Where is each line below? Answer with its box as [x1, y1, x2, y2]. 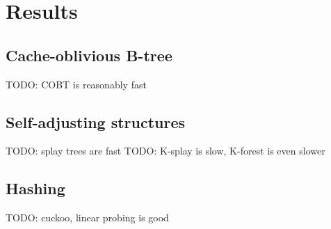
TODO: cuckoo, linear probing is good [6, 210, 169, 225]
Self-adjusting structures [6, 111, 186, 132]
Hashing [6, 177, 65, 199]
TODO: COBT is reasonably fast [6, 77, 147, 91]
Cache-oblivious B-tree [6, 44, 172, 65]
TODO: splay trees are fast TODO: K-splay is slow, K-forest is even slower [6, 143, 325, 158]
